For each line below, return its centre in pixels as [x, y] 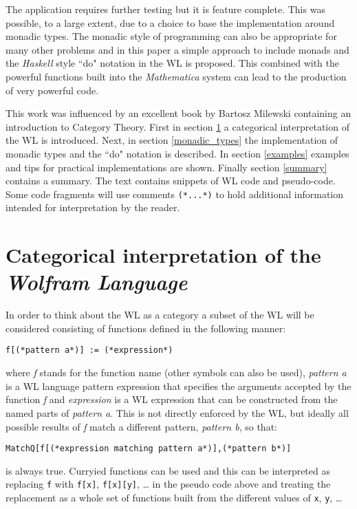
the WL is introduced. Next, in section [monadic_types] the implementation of [172, 140]
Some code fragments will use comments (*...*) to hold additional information [175, 194]
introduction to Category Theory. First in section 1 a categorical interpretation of [177, 126]
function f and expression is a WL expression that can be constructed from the [172, 399]
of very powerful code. [52, 90]
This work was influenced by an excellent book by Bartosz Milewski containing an [178, 113]
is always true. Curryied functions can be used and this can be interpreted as [168, 470]
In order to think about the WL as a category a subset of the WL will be [160, 315]
